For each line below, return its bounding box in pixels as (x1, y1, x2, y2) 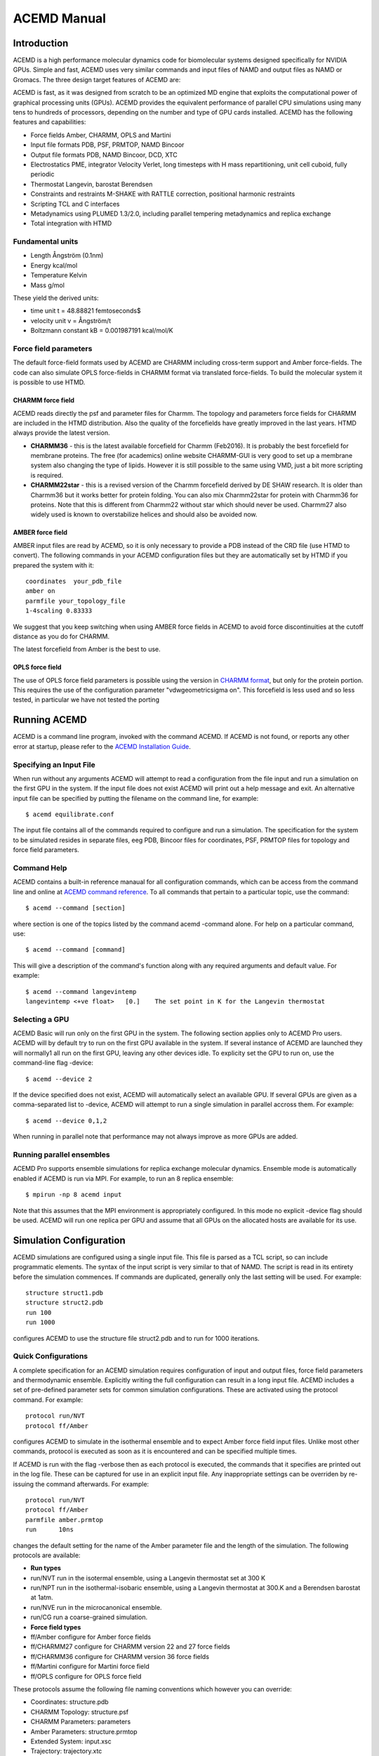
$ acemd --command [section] (25, 904, 126, 912)
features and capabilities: (13, 118, 86, 126)
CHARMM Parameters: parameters (30, 1717, 131, 1726)
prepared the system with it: (13, 561, 95, 569)
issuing (13, 1479, 34, 1488)
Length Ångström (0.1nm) (30, 251, 104, 260)
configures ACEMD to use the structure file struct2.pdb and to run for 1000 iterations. (13, 1334, 260, 1342)
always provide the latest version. (13, 428, 110, 437)
